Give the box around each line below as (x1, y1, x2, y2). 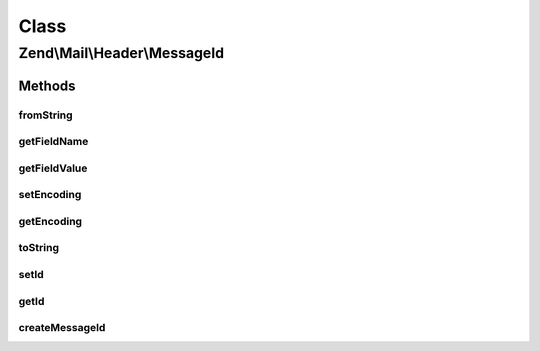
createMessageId (18, 321, 106, 335)
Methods (18, 77, 76, 94)
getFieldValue (18, 161, 88, 175)
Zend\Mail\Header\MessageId (18, 44, 225, 62)
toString (18, 241, 60, 255)
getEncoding (18, 214, 83, 228)
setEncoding (18, 188, 82, 202)
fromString (18, 108, 74, 122)
